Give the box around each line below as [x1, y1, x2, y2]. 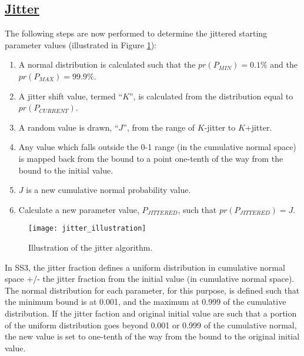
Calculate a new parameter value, [18, 203, 139, 215]
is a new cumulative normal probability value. [26, 184, 191, 196]
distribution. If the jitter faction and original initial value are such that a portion [5, 307, 297, 319]
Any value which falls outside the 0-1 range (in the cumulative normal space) [18, 141, 296, 153]
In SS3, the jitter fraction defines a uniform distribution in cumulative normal [5, 261, 285, 273]
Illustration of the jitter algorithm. [28, 241, 153, 253]
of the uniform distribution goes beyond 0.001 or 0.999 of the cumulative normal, [5, 318, 297, 331]
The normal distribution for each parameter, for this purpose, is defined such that [5, 284, 300, 296]
